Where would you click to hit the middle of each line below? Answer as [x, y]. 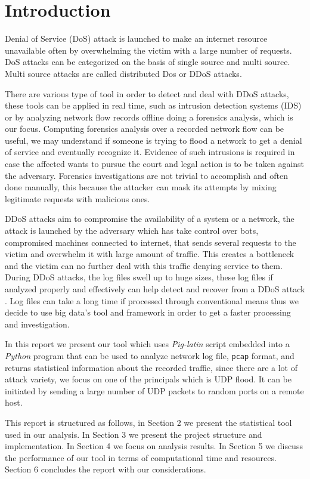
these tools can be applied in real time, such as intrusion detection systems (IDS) [153, 105]
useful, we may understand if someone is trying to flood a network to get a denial [154, 140]
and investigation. [37, 324]
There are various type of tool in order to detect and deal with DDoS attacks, [147, 93]
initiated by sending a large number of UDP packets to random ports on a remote [154, 390]
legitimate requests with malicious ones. [77, 198]
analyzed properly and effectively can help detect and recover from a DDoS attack [155, 289]
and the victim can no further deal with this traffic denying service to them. [144, 265]
